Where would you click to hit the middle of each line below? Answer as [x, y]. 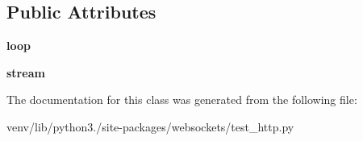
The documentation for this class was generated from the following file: [182, 100]
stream [26, 72]
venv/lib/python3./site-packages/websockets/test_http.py [150, 126]
